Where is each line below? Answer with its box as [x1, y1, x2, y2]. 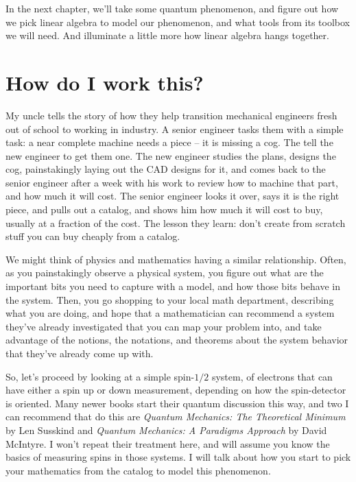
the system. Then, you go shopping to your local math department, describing [5, 292, 334, 306]
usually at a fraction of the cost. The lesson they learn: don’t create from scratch [5, 215, 346, 230]
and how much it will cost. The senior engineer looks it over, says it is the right [5, 189, 340, 203]
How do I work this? [5, 68, 204, 96]
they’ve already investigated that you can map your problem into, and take [5, 319, 322, 333]
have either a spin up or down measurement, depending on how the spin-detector [5, 383, 346, 397]
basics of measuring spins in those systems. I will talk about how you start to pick [5, 450, 351, 464]
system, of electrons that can [211, 369, 333, 383]
